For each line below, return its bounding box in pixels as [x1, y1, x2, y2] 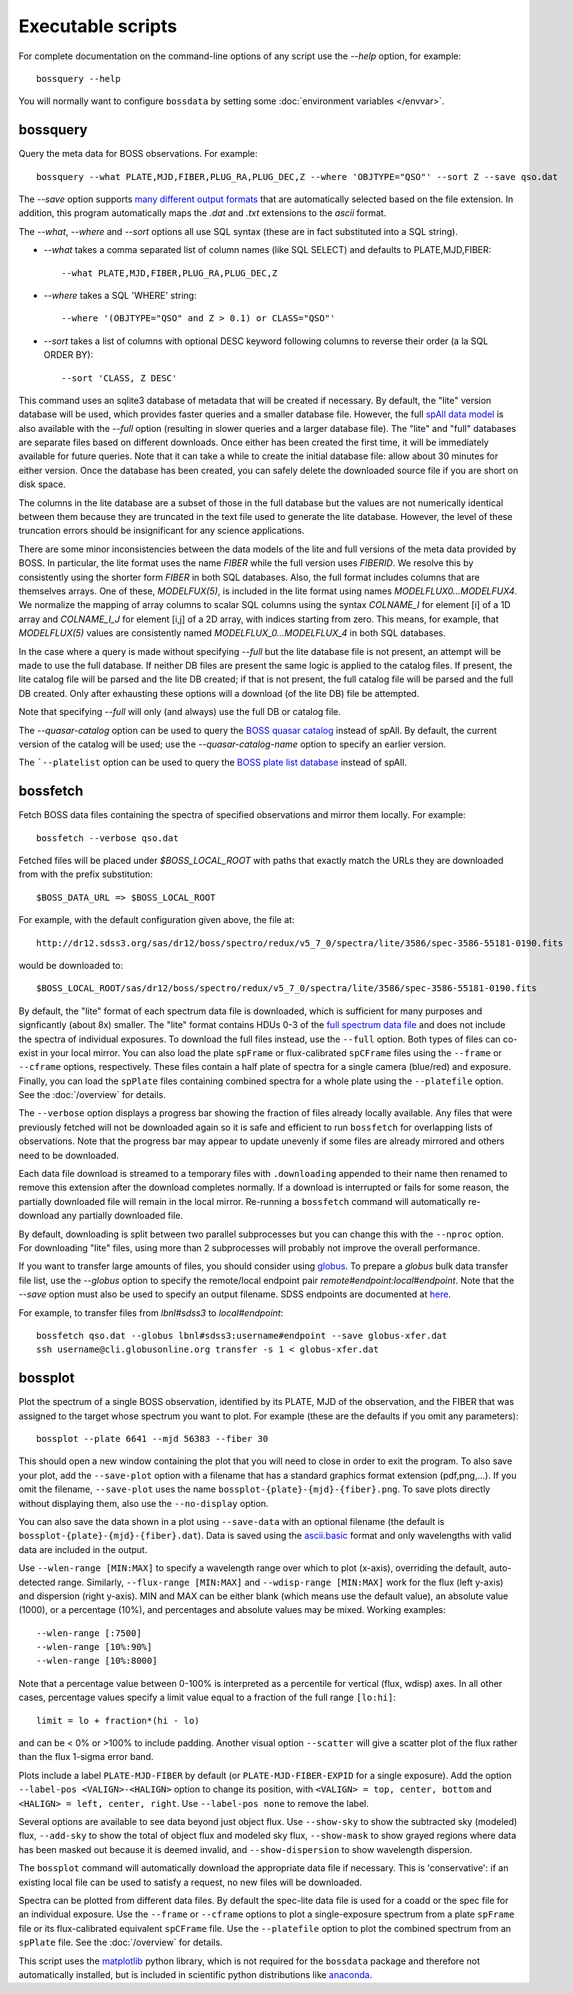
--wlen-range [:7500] [36, 1627, 142, 1639]
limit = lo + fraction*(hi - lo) [36, 1715, 200, 1726]
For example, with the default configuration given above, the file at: [18, 914, 295, 926]
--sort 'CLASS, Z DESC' [61, 372, 178, 384]
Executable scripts [18, 15, 178, 37]
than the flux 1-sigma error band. [18, 1751, 154, 1763]
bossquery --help [36, 73, 121, 84]
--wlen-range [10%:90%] [36, 1641, 153, 1653]
